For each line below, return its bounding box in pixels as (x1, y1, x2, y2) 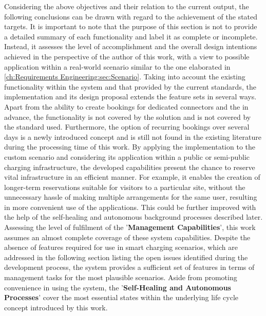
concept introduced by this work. (4, 302, 108, 312)
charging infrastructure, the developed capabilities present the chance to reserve (4, 161, 255, 172)
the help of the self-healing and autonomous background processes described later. (4, 212, 263, 222)
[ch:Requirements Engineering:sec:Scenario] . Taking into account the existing (4, 71, 245, 82)
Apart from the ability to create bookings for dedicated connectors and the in (4, 101, 249, 112)
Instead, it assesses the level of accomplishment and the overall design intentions (4, 41, 257, 52)
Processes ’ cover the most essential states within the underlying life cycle (4, 292, 239, 303)
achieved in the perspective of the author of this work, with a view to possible (4, 51, 250, 61)
